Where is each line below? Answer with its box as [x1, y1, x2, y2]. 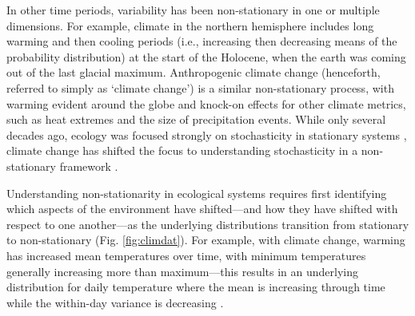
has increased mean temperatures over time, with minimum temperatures [6, 247, 366, 263]
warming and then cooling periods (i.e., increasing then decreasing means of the [6, 33, 397, 49]
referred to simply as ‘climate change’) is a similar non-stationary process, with [6, 79, 394, 96]
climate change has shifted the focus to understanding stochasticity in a [6, 142, 358, 159]
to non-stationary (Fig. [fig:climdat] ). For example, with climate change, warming [6, 231, 405, 248]
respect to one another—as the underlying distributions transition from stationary [6, 215, 409, 232]
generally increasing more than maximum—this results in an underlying [6, 263, 358, 279]
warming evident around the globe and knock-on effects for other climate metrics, [6, 95, 406, 112]
